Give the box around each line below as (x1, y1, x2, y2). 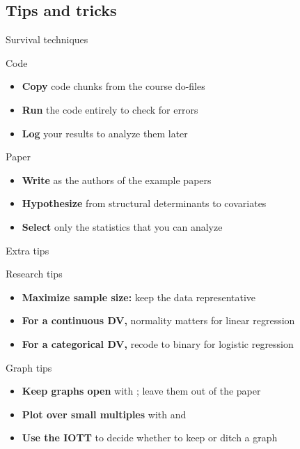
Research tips (6, 266, 63, 281)
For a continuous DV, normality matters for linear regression (22, 313, 295, 328)
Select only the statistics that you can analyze (22, 219, 223, 234)
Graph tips (6, 360, 52, 374)
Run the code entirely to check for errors (22, 102, 198, 116)
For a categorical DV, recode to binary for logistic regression (22, 336, 294, 351)
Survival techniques (6, 32, 88, 47)
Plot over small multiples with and (22, 406, 187, 421)
